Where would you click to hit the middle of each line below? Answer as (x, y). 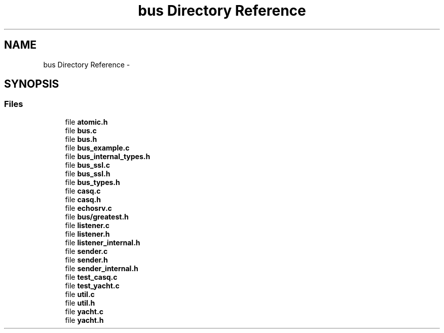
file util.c (80, 294)
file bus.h (81, 139)
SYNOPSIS (32, 84)
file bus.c (81, 130)
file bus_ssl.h (88, 173)
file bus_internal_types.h (108, 156)
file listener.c (87, 225)
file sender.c (86, 251)
